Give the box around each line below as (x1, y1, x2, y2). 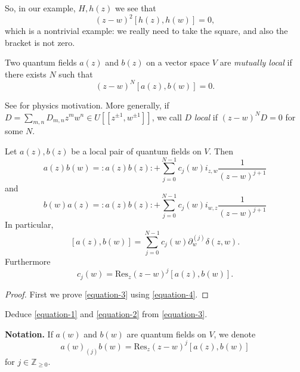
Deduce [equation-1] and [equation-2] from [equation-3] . (5, 308, 208, 320)
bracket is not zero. (5, 36, 75, 48)
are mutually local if (219, 56, 292, 69)
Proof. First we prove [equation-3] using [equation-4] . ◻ (5, 287, 209, 300)
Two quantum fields (5, 56, 77, 69)
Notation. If (5, 327, 53, 340)
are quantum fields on (126, 327, 206, 340)
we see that (115, 2, 156, 14)
